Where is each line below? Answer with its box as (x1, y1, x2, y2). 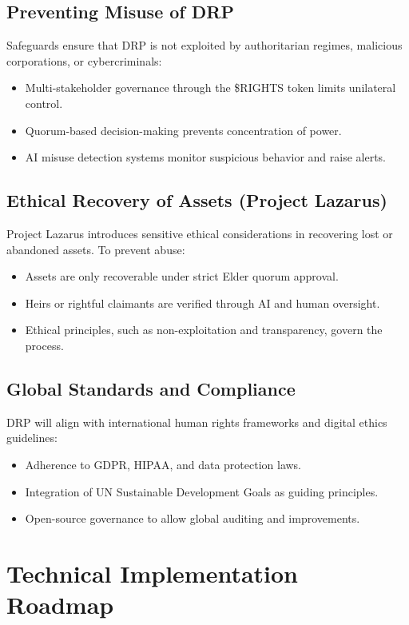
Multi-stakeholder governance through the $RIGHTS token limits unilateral (25, 79, 396, 96)
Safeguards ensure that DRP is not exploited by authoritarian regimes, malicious (6, 37, 403, 54)
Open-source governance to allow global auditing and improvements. (25, 510, 360, 527)
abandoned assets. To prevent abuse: (6, 241, 185, 257)
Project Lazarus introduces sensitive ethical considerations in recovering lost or (6, 225, 393, 241)
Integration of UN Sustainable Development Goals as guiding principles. (25, 483, 379, 500)
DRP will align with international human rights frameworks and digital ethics (6, 413, 387, 430)
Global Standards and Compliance (6, 376, 296, 400)
